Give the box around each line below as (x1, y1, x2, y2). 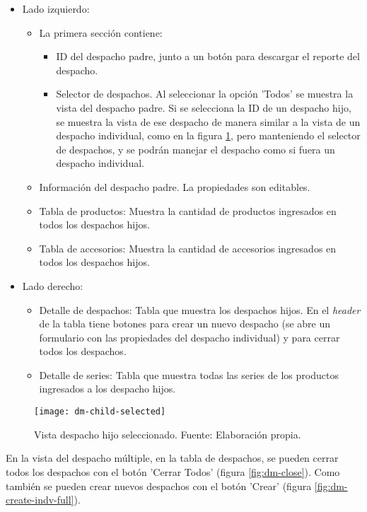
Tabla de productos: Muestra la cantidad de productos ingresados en (39, 203, 337, 218)
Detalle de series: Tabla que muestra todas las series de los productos (39, 367, 339, 382)
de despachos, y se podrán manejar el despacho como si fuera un (56, 141, 335, 156)
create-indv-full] (6, 492, 74, 507)
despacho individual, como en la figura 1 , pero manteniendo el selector (56, 128, 361, 143)
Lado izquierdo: (22, 1, 90, 16)
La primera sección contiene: (39, 25, 163, 40)
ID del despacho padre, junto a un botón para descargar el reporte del (56, 49, 360, 64)
